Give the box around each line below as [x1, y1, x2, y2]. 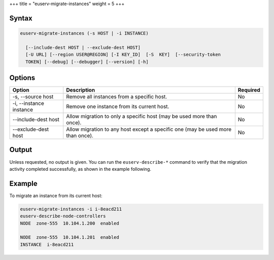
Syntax [9, 14, 32, 22]
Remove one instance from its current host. [66, 103, 169, 110]
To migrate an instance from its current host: [9, 193, 102, 199]
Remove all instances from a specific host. [66, 93, 167, 100]
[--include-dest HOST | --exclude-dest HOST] [25, 45, 141, 50]
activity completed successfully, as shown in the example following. [9, 166, 152, 172]
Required [237, 87, 261, 94]
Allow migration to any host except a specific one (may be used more [66, 126, 232, 133]
